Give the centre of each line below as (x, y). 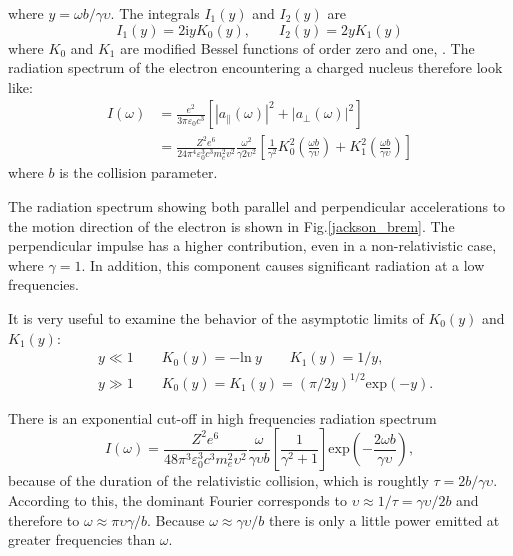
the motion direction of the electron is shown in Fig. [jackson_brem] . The (231, 225)
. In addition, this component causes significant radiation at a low (283, 264)
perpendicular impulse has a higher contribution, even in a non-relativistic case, (252, 245)
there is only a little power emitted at (384, 519)
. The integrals (155, 13)
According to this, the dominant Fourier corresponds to (177, 499)
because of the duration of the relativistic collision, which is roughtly (218, 480)
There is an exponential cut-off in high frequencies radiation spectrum (222, 417)
